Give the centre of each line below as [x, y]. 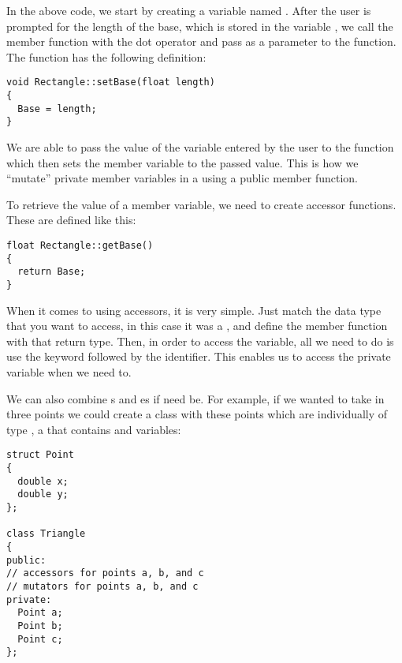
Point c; [40, 639]
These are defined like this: [71, 220]
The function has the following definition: [106, 56]
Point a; [40, 613]
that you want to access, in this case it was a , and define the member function [197, 326]
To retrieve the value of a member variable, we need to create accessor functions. [201, 204]
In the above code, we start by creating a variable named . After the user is [189, 10]
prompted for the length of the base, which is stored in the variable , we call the [200, 26]
